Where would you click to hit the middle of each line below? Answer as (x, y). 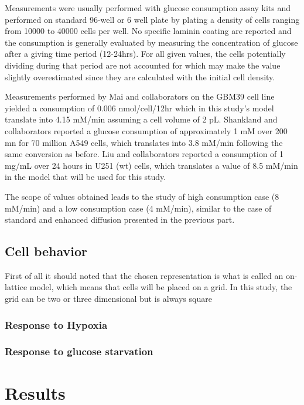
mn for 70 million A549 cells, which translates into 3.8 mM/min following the (144, 142)
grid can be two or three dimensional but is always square (108, 299)
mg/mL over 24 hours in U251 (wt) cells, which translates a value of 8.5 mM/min (151, 165)
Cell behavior (46, 251)
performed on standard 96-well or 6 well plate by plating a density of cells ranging (152, 19)
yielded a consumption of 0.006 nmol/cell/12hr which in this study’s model (139, 108)
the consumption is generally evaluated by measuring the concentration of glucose (151, 42)
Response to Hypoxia (56, 324)
